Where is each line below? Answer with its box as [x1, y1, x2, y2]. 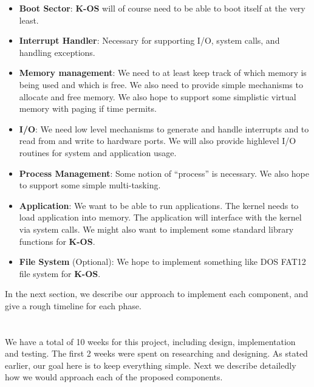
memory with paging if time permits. [19, 102, 157, 115]
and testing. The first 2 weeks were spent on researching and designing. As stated [5, 347, 308, 360]
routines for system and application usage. [19, 146, 177, 159]
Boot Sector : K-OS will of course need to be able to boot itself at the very [19, 2, 305, 14]
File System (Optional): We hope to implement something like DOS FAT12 [19, 255, 306, 268]
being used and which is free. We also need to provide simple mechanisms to [19, 78, 303, 91]
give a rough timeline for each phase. [5, 299, 142, 312]
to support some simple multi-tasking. [19, 179, 161, 191]
